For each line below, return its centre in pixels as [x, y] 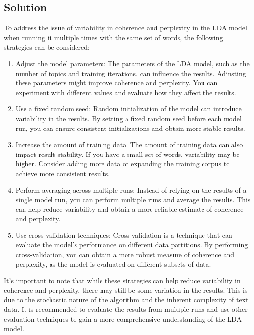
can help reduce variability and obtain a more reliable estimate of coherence [129, 209]
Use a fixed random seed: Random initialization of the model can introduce [128, 109]
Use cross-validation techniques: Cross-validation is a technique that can [124, 235]
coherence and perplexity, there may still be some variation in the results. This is [126, 290]
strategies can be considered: [47, 47]
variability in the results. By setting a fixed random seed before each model [128, 118]
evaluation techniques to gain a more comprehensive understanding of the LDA [123, 319]
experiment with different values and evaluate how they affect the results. [126, 92]
